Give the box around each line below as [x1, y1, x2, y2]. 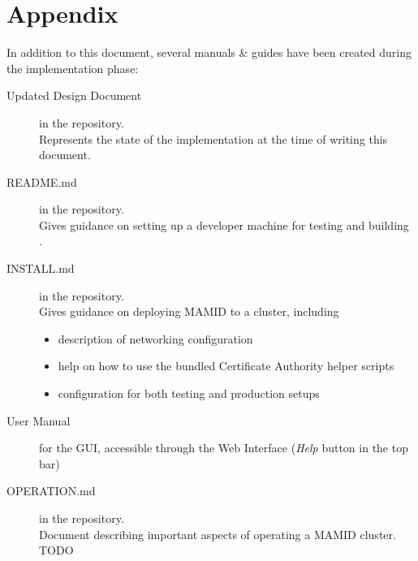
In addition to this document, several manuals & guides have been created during [6, 44, 412, 61]
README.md [6, 173, 77, 190]
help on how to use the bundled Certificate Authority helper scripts [58, 357, 394, 374]
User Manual [6, 412, 71, 429]
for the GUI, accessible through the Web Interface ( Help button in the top [39, 439, 408, 456]
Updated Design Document [6, 87, 142, 104]
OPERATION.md [6, 482, 96, 499]
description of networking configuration [58, 330, 253, 347]
